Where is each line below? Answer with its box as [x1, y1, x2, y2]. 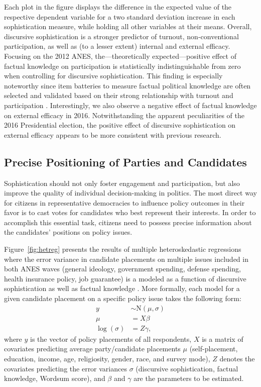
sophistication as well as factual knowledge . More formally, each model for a [4, 283, 240, 294]
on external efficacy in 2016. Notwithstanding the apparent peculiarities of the [4, 110, 245, 120]
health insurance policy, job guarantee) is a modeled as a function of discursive [4, 273, 246, 283]
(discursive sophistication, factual [136, 363, 238, 373]
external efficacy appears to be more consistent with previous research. [4, 129, 221, 140]
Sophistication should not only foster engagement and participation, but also [4, 177, 240, 188]
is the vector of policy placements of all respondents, [30, 333, 192, 344]
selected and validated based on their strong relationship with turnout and [4, 90, 233, 101]
